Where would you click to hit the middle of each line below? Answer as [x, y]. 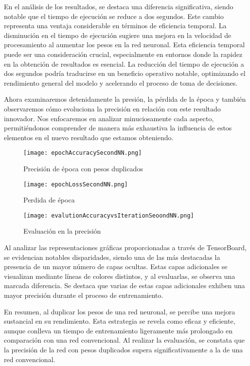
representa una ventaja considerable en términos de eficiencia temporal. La [115, 26]
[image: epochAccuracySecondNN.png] [83, 153]
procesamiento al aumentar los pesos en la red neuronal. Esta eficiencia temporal [125, 45]
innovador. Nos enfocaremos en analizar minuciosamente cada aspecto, [109, 118]
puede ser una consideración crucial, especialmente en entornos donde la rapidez [123, 54]
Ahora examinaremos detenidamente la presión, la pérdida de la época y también [125, 99]
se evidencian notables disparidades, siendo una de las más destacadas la [112, 257]
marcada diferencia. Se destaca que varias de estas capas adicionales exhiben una [125, 285]
